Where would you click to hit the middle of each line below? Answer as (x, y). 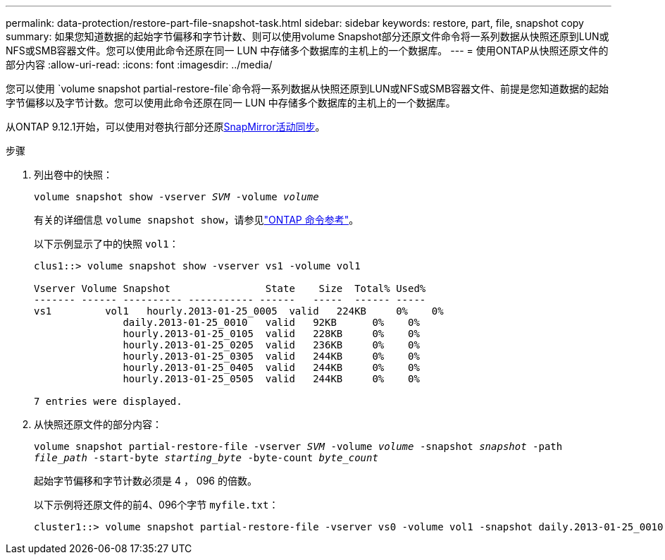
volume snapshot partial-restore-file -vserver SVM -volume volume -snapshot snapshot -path (298, 446)
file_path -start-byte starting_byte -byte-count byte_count (206, 458)
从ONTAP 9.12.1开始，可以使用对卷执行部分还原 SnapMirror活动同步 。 (166, 127)
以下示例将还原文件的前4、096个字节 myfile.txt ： (156, 505)
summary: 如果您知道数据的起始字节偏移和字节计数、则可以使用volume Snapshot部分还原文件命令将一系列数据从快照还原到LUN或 (307, 36)
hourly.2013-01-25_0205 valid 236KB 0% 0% (271, 345)
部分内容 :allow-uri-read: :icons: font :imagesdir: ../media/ (139, 65)
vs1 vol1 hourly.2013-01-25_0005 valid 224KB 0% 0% (239, 311)
